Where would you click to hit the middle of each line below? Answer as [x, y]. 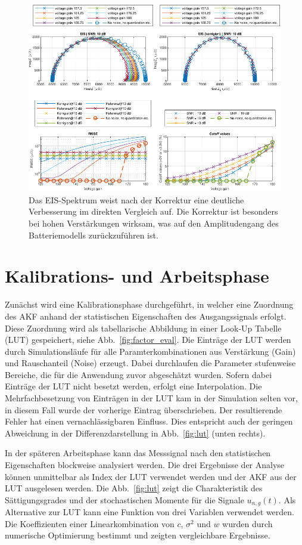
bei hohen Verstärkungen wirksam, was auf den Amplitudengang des [154, 223]
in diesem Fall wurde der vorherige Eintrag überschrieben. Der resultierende [144, 409]
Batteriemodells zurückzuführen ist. [94, 235]
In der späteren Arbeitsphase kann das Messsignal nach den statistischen [138, 453]
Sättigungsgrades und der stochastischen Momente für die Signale [124, 499]
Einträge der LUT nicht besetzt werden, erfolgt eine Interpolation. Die [133, 386]
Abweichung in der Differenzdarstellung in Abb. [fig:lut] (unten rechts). [135, 433]
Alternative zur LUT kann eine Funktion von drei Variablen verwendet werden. [150, 512]
